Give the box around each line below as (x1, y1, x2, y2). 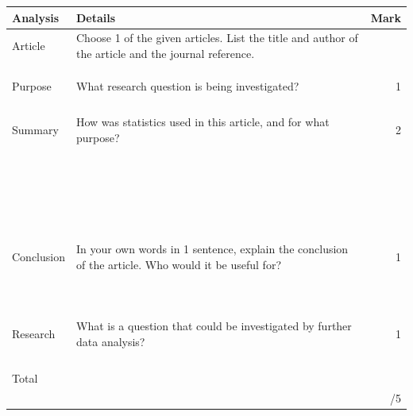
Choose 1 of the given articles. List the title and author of (75, 29, 358, 46)
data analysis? (75, 333, 145, 349)
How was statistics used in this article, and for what (75, 114, 330, 130)
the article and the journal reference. (75, 44, 255, 61)
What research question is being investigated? (75, 77, 299, 94)
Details (75, 9, 116, 25)
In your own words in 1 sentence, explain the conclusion (75, 241, 349, 257)
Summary (12, 121, 59, 138)
